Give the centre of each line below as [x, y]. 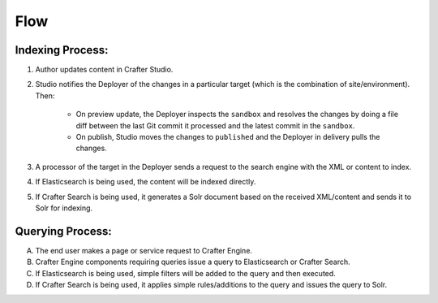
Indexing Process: [62, 50]
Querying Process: [64, 231]
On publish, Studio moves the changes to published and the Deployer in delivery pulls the [228, 137]
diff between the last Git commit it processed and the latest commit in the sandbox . [215, 125]
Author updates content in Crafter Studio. [104, 70]
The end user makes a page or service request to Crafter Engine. [144, 250]
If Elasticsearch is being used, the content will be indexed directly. [146, 182]
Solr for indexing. [64, 208]
